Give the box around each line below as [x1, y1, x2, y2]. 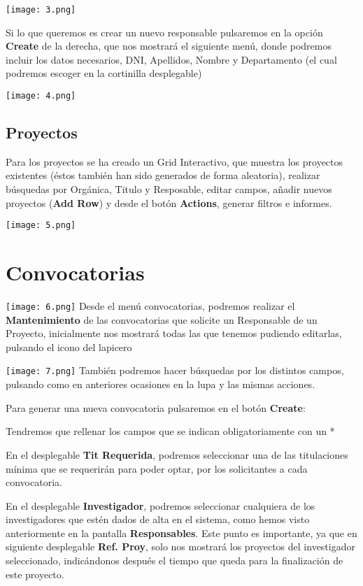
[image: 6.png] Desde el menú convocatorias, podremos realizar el [6, 299, 295, 313]
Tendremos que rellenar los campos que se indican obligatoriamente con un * [6, 424, 335, 438]
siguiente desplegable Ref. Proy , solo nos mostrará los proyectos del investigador [6, 539, 355, 554]
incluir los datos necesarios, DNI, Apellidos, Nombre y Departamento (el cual [6, 52, 337, 66]
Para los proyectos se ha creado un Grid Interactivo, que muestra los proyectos [6, 154, 343, 169]
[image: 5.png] [6, 220, 76, 231]
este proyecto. [6, 566, 64, 581]
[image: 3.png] [6, 5, 76, 15]
